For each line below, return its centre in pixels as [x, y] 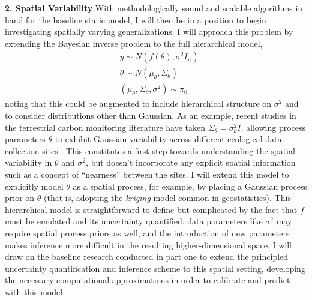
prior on [20, 198]
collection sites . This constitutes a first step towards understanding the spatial [150, 150]
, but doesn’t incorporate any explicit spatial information [191, 162]
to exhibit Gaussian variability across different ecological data [168, 139]
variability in [28, 162]
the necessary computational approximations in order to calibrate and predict [148, 280]
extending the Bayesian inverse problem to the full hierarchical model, [134, 43]
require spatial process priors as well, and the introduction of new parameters [147, 233]
